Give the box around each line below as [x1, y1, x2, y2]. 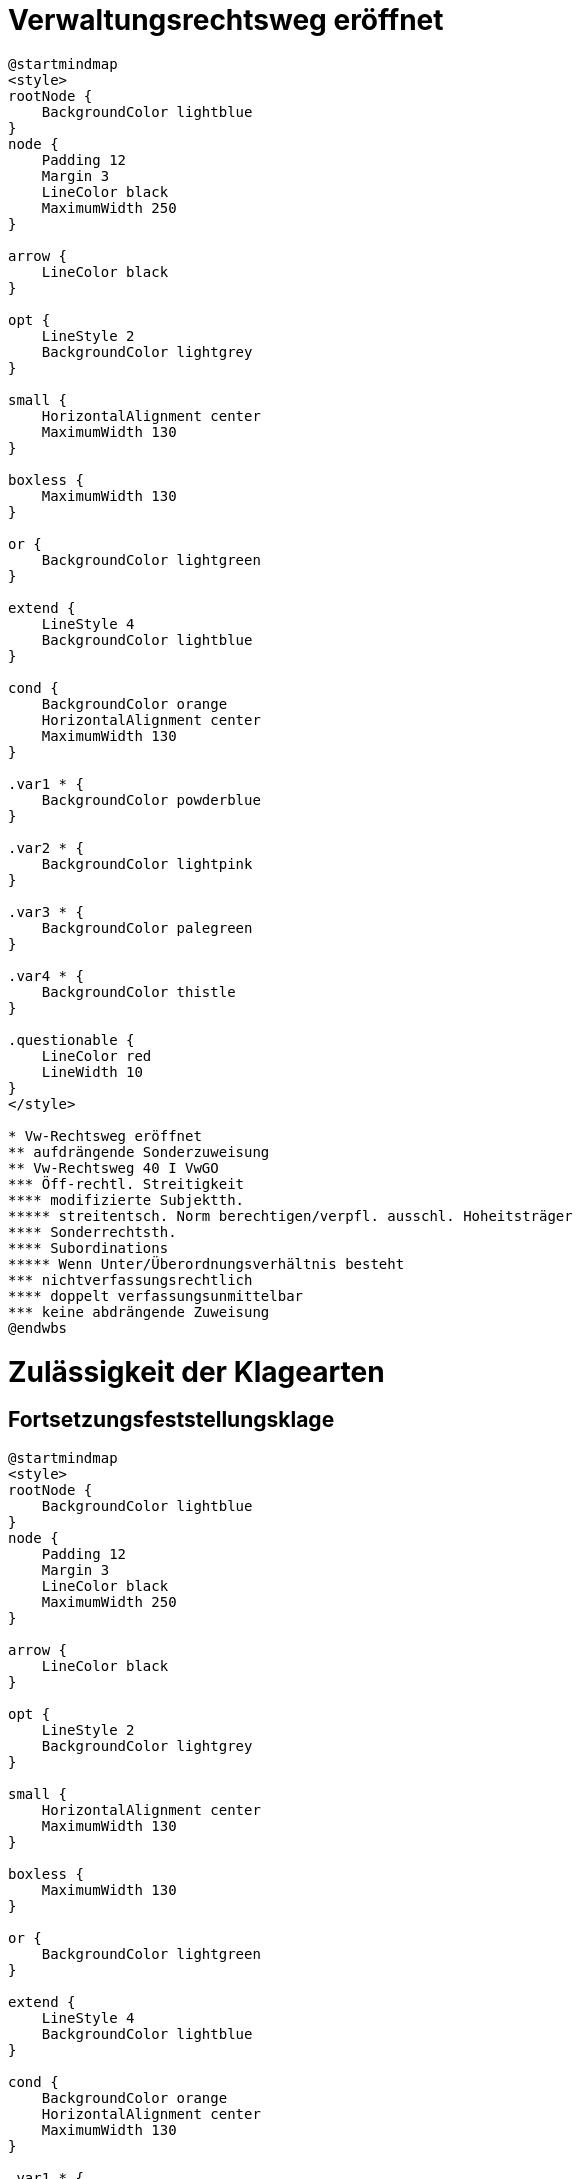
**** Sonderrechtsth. [8, 1223, 177, 1240]
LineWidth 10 [41, 1063, 143, 1080]
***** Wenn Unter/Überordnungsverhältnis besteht [8, 1255, 405, 1272]
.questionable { [8, 1031, 135, 1048]
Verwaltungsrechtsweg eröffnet [8, 3, 444, 37]
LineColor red [41, 1047, 152, 1064]
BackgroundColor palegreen [41, 919, 253, 936]
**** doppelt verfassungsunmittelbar [8, 1287, 304, 1304]
